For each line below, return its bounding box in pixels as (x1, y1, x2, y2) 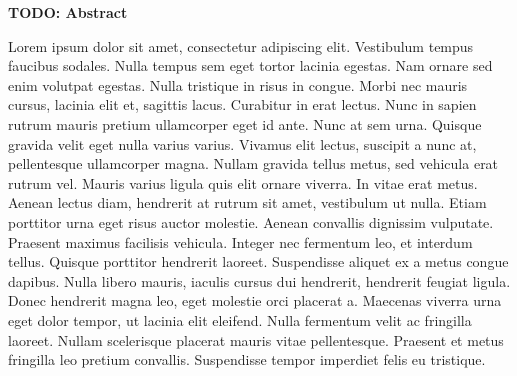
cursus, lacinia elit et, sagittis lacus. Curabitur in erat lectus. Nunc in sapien (8, 94, 477, 115)
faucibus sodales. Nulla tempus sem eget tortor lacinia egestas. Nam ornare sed (8, 55, 493, 76)
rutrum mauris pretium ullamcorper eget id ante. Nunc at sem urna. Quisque (8, 113, 482, 134)
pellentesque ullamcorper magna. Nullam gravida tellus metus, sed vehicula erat (8, 153, 499, 174)
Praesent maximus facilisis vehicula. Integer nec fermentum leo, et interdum (8, 231, 473, 252)
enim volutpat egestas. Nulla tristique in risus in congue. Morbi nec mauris (8, 74, 468, 95)
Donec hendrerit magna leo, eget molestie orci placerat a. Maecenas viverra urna (8, 290, 502, 311)
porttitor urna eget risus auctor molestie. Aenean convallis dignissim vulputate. (8, 211, 494, 232)
